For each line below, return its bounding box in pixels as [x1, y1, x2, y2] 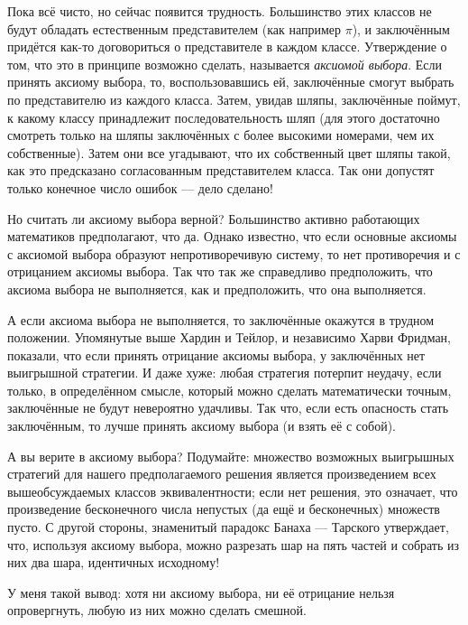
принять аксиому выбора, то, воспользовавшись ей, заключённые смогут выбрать [7, 72, 454, 91]
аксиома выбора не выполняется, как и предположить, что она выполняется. [7, 279, 427, 298]
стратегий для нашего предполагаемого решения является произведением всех [7, 464, 436, 483]
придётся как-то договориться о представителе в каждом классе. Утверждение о [7, 37, 447, 56]
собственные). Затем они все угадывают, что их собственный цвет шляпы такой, [7, 143, 451, 162]
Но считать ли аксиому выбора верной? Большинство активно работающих [7, 209, 420, 228]
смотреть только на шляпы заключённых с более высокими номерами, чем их [7, 126, 435, 145]
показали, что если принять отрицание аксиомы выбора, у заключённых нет [7, 345, 426, 364]
